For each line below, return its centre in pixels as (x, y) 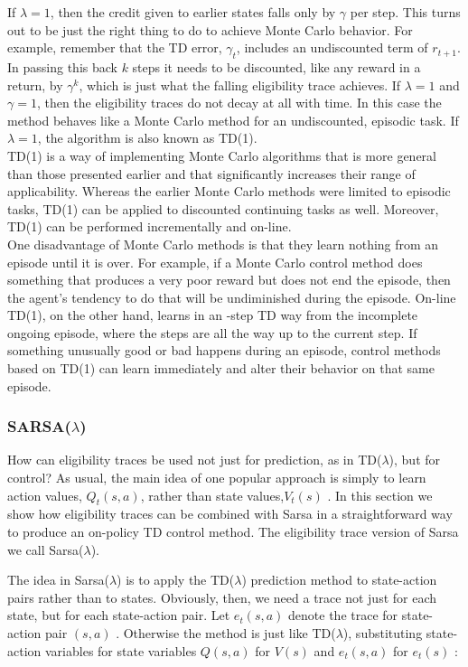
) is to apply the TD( (176, 580)
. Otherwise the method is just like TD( (226, 633)
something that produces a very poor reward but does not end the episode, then (229, 280)
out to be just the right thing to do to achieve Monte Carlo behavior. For (210, 29)
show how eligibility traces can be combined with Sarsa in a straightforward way (230, 514)
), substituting (383, 633)
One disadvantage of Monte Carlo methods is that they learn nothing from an (223, 244)
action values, (45, 495)
